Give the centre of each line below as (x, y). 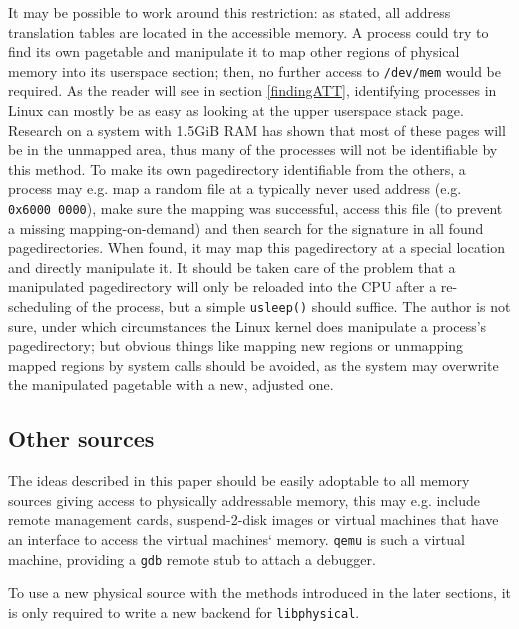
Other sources (81, 438)
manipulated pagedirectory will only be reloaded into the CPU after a (222, 286)
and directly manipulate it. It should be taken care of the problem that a (232, 266)
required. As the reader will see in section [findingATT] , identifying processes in (252, 90)
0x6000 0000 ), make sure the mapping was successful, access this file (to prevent (255, 208)
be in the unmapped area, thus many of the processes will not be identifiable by (253, 149)
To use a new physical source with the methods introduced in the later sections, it (259, 592)
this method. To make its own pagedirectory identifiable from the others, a (237, 168)
